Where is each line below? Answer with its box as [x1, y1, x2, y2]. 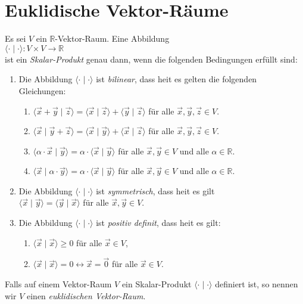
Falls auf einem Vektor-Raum [5, 278, 112, 290]
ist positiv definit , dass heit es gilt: [96, 216, 221, 229]
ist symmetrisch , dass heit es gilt [96, 184, 215, 197]
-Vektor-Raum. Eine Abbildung [55, 32, 170, 45]
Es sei [5, 32, 26, 45]
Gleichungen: [18, 84, 66, 97]
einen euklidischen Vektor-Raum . [26, 289, 146, 302]
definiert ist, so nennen [215, 278, 298, 290]
